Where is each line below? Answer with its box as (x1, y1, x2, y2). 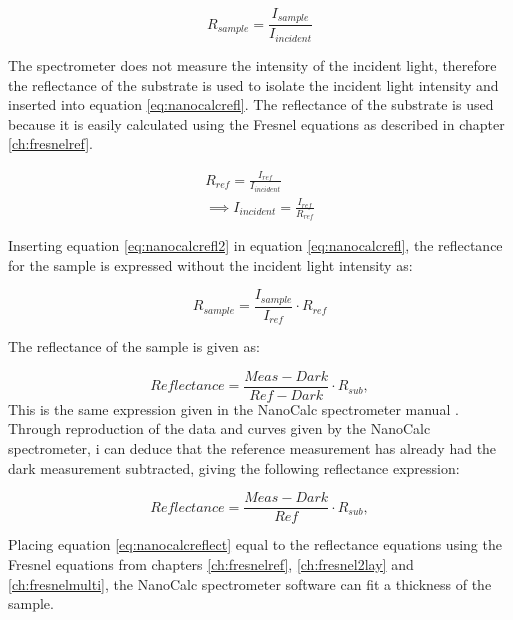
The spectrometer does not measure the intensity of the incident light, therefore (8, 54, 497, 75)
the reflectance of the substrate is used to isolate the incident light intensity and (8, 74, 499, 95)
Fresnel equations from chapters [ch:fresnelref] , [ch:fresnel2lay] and (8, 553, 414, 574)
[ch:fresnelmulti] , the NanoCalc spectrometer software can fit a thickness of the (8, 573, 492, 594)
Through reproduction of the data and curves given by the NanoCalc (8, 418, 431, 439)
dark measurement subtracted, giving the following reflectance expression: (8, 457, 460, 478)
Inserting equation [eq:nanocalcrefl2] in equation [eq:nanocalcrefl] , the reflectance (8, 235, 503, 256)
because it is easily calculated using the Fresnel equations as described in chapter (8, 113, 505, 134)
